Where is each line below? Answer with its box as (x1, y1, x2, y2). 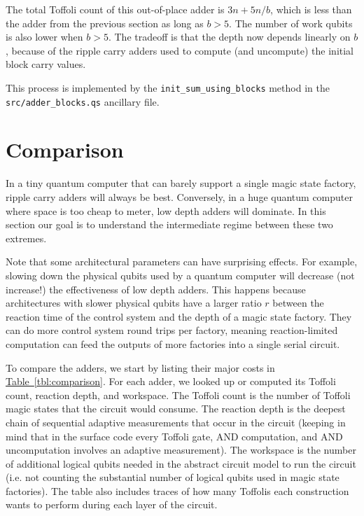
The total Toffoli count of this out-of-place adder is (6, 2, 225, 16)
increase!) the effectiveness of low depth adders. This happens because (6, 281, 306, 296)
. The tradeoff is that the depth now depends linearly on (108, 29, 351, 44)
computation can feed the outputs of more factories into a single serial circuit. (6, 336, 340, 351)
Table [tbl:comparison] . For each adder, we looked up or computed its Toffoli (6, 374, 336, 389)
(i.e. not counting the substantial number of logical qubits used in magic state (6, 470, 339, 484)
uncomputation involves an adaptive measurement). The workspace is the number (6, 442, 356, 457)
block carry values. (6, 57, 86, 71)
